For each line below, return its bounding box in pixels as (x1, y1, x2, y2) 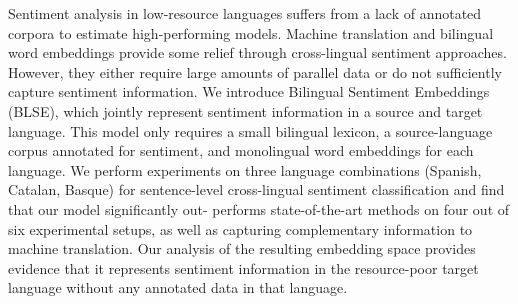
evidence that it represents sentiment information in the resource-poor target (8, 257, 479, 278)
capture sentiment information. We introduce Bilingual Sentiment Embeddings (8, 81, 490, 102)
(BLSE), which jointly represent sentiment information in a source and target (8, 100, 483, 121)
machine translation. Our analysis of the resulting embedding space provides (8, 238, 476, 259)
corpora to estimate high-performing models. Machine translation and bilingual (8, 22, 494, 43)
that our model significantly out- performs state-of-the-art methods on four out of (8, 198, 510, 219)
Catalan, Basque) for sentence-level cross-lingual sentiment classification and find (8, 179, 505, 200)
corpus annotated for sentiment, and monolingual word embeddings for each (8, 140, 474, 161)
